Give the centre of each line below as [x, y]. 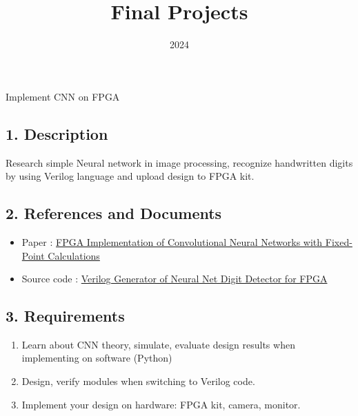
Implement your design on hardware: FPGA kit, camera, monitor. [161, 404]
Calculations [74, 255]
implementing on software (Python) [97, 358]
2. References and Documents [114, 213]
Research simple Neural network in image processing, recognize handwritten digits [179, 162]
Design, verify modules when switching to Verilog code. [138, 381]
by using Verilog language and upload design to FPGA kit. [130, 176]
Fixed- [339, 241]
